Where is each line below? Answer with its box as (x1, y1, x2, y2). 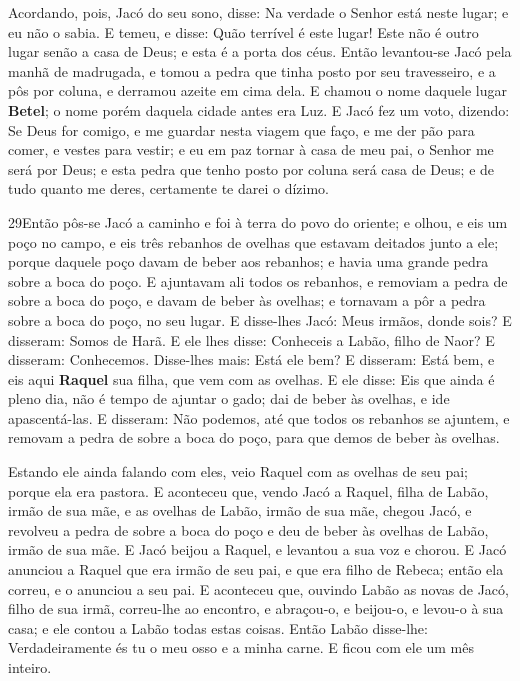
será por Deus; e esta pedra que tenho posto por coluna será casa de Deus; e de (8, 158, 495, 179)
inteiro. (8, 657, 52, 677)
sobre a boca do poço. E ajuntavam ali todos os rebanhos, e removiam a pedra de (8, 270, 508, 291)
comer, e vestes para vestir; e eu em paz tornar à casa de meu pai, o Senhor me (8, 139, 494, 160)
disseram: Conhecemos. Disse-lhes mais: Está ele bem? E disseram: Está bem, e (8, 349, 495, 370)
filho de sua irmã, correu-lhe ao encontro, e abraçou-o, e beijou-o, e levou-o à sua (8, 598, 504, 619)
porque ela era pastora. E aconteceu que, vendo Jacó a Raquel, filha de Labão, (8, 480, 489, 501)
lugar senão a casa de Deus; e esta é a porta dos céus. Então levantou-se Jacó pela (8, 41, 512, 62)
